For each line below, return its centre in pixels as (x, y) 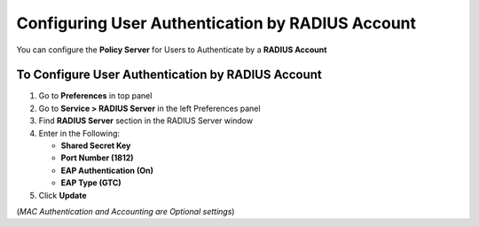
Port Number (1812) (97, 158)
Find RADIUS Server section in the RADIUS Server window (145, 121)
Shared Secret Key (96, 145)
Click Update (63, 195)
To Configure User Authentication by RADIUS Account (169, 75)
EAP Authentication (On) (107, 170)
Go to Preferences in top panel (95, 96)
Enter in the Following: (79, 133)
